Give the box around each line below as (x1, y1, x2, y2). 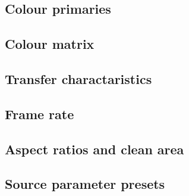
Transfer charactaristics (5, 69, 152, 88)
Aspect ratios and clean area (5, 139, 184, 158)
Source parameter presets (5, 175, 165, 193)
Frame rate (5, 104, 74, 123)
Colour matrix (5, 35, 94, 53)
